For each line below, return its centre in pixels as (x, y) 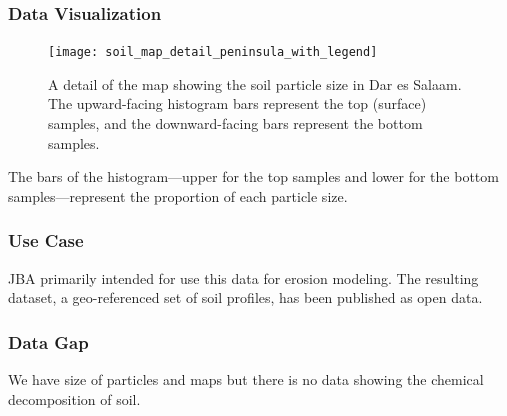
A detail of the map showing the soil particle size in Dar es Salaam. (255, 83)
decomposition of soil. (74, 398)
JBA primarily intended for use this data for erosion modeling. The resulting (243, 277)
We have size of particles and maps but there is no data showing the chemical (246, 379)
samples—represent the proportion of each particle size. (178, 195)
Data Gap (48, 341)
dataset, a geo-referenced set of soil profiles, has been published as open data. (245, 297)
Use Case (46, 240)
